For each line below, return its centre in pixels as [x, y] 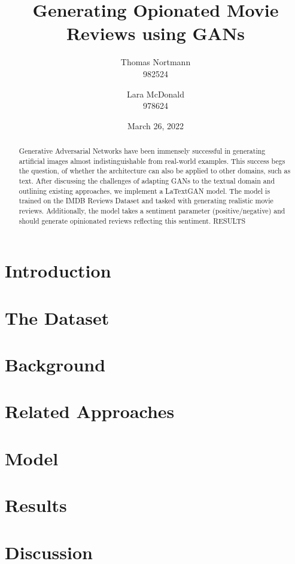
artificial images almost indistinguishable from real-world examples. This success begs [152, 161]
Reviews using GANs [156, 33]
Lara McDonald [156, 94]
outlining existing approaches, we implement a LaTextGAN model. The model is [145, 190]
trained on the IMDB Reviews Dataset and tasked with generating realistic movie [146, 201]
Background [55, 365]
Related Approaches [90, 411]
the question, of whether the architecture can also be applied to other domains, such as [155, 171]
